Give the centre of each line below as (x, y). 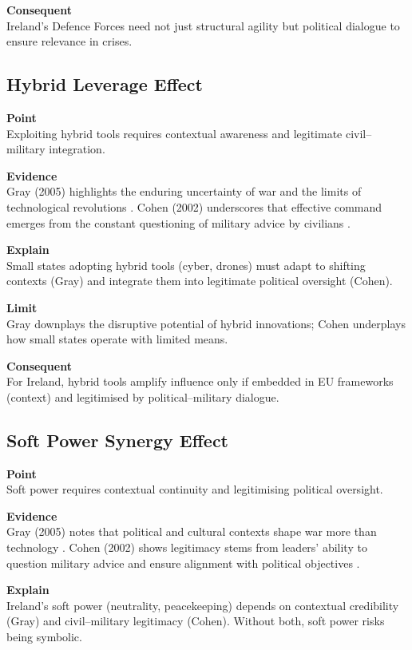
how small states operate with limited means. (117, 339)
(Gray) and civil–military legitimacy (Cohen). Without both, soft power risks (196, 621)
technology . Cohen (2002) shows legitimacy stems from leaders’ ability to (187, 547)
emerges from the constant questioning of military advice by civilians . (178, 222)
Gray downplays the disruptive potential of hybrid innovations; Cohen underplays (206, 323)
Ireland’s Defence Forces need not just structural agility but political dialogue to (203, 25)
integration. (77, 149)
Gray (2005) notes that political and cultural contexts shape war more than (192, 531)
